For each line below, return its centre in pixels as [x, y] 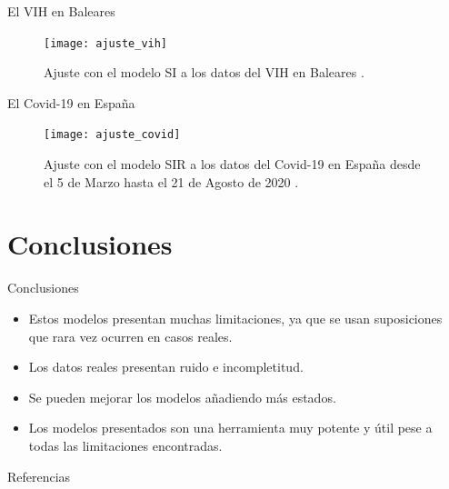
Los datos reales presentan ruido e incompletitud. [166, 367]
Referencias [39, 476]
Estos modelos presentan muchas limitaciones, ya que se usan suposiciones [235, 318]
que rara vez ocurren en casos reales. [130, 336]
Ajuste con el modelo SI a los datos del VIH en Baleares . [204, 72]
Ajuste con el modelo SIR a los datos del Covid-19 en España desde [232, 164]
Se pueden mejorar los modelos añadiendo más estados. [182, 397]
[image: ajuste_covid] [112, 135]
